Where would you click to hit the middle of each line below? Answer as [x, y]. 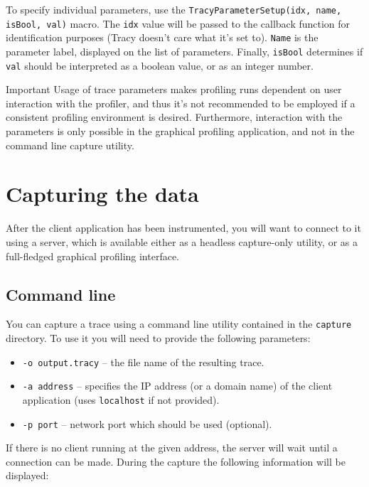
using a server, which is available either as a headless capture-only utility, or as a [182, 241]
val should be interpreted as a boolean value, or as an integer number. [160, 65]
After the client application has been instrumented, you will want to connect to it [183, 228]
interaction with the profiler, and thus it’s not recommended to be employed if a [181, 103]
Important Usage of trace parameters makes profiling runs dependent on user [174, 89]
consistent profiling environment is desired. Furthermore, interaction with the [174, 117]
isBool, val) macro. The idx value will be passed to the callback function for [178, 23]
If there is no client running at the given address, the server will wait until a [172, 448]
